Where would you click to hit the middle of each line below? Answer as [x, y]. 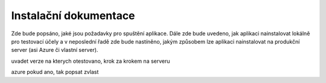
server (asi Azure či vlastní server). [55, 50]
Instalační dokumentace [73, 16]
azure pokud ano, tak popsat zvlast [55, 72]
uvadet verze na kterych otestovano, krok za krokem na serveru [91, 61]
